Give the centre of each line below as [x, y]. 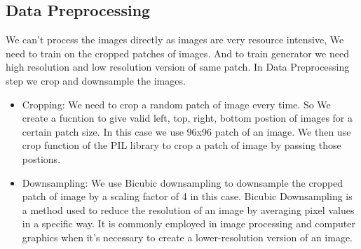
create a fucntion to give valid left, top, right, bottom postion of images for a [188, 118]
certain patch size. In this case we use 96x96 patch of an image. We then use [186, 131]
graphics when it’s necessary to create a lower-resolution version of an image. [187, 237]
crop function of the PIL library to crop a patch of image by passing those [182, 145]
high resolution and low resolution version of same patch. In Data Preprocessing [178, 67]
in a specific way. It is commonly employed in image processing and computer [189, 223]
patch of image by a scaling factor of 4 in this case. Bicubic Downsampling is [187, 196]
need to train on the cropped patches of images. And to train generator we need [177, 53]
